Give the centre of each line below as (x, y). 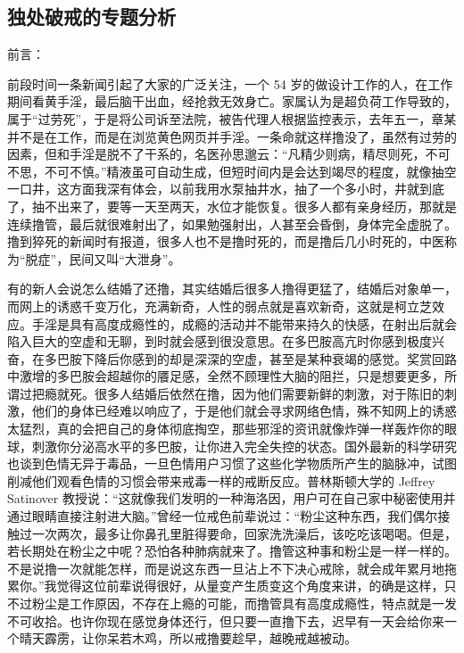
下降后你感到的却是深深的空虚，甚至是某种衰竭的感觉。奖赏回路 (269, 358)
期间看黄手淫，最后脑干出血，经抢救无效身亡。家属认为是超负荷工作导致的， (232, 101)
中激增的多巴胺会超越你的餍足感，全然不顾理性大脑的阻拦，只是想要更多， (226, 376)
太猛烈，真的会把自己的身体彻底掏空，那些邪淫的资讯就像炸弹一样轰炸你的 (226, 429)
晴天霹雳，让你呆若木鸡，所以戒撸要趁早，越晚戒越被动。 (188, 638)
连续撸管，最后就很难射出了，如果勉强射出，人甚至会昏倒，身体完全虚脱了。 (232, 223)
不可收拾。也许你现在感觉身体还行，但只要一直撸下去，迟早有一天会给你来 (226, 620)
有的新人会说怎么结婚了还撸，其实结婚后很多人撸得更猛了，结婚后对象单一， (232, 289)
